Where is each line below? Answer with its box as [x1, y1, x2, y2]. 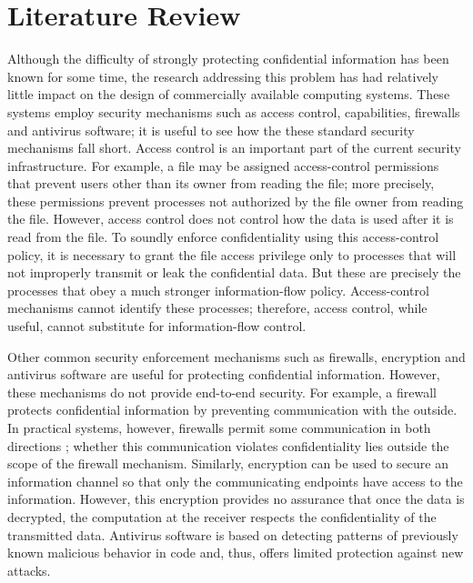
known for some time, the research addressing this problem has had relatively [7, 66, 438, 85]
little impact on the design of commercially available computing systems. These [7, 85, 450, 104]
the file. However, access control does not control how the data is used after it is [7, 209, 454, 228]
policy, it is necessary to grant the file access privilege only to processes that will [7, 245, 457, 264]
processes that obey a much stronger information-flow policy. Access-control [7, 280, 429, 299]
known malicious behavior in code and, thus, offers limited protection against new [7, 543, 464, 562]
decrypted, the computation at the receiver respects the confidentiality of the [7, 507, 437, 526]
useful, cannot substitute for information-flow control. [7, 317, 307, 336]
